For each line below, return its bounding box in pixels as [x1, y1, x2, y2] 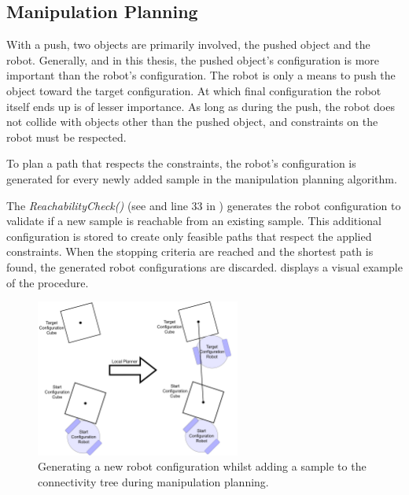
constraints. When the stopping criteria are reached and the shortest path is [6, 243, 374, 260]
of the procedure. [6, 274, 89, 290]
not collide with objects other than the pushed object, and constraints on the [6, 113, 378, 130]
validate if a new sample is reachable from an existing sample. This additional [6, 212, 381, 229]
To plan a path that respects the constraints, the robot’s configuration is [6, 155, 356, 172]
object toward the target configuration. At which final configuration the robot [6, 82, 381, 98]
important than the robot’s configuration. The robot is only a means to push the [6, 67, 396, 83]
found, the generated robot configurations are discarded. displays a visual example [6, 258, 403, 275]
